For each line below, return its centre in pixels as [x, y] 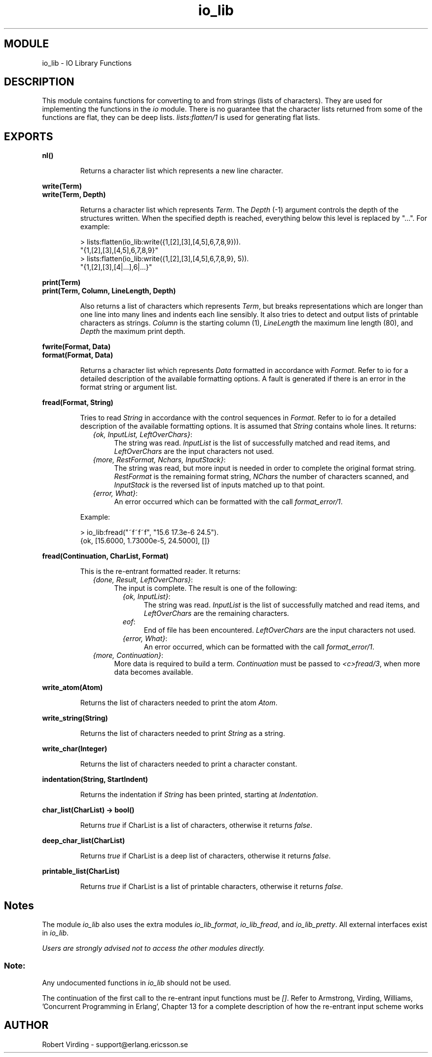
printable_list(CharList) [81, 871]
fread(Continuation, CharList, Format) [105, 556]
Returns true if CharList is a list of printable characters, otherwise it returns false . [212, 887]
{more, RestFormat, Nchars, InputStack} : [159, 460]
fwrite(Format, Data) [76, 347]
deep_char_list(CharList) [84, 841]
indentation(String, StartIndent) [95, 779]
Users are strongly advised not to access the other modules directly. [153, 948]
